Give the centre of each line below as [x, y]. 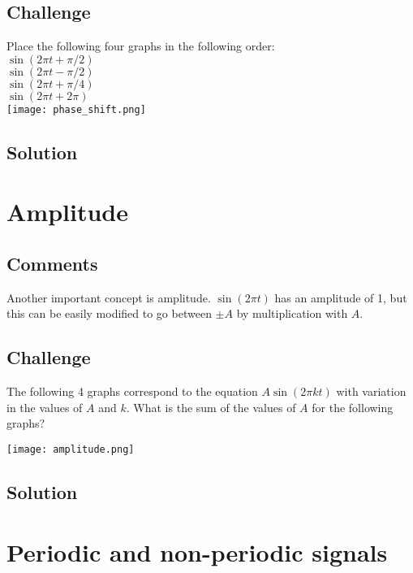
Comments [52, 263]
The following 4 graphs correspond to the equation [132, 391]
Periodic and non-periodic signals [197, 551]
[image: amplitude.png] [71, 449]
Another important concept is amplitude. [109, 297]
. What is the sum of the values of [211, 407]
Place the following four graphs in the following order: [141, 46]
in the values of [45, 407]
